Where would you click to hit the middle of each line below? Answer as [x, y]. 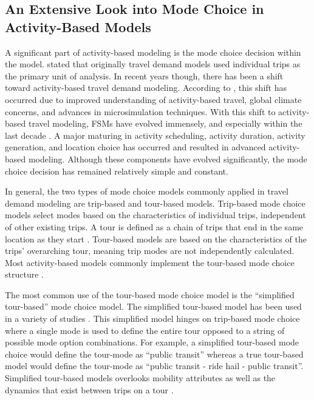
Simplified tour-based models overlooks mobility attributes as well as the [140, 378]
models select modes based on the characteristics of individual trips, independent [155, 215]
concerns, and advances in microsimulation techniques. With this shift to [140, 111]
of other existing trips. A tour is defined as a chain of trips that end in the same [154, 226]
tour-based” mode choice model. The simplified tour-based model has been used [153, 306]
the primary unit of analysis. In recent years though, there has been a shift [144, 75]
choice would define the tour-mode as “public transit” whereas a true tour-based [154, 354]
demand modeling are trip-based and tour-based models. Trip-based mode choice [155, 203]
